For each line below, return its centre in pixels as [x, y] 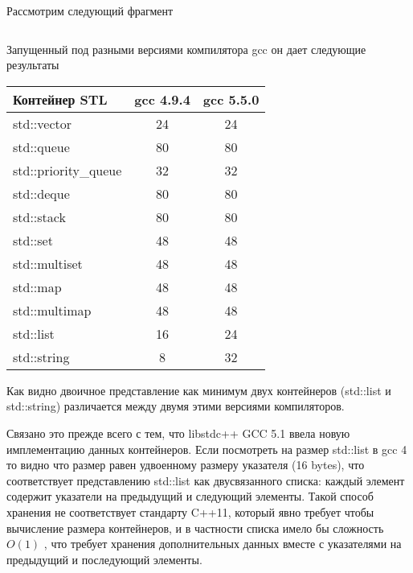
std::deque [41, 193]
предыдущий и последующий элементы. [104, 559]
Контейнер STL [60, 99]
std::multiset [48, 263]
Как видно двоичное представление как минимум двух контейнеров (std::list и [199, 390]
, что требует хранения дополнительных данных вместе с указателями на [223, 544]
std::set [33, 240]
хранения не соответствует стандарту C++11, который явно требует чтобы [190, 511]
